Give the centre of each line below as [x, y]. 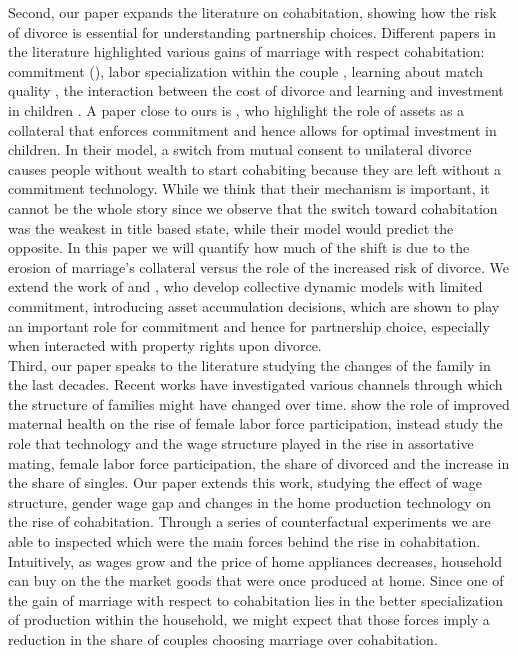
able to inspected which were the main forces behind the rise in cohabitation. [244, 541]
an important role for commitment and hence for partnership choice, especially [249, 325]
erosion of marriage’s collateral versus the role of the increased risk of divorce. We [258, 266]
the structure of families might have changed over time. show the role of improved [259, 403]
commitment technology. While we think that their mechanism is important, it [249, 188]
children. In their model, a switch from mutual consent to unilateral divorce [240, 149]
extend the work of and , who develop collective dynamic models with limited [245, 286]
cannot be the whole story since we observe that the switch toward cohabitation [253, 207]
